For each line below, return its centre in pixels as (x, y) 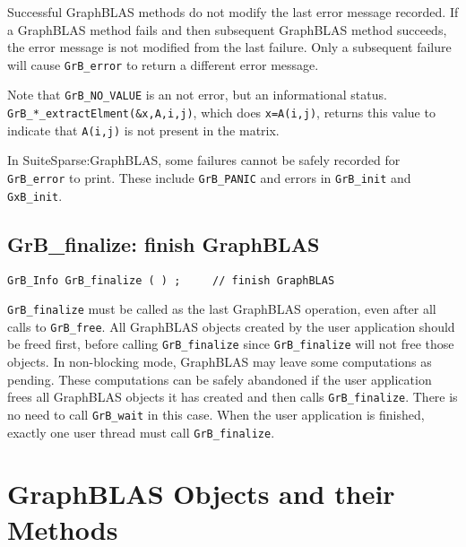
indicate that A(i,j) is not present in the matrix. (143, 130)
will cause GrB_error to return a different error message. (163, 64)
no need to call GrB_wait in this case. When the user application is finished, (216, 414)
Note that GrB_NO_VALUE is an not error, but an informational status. (197, 95)
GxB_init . (35, 195)
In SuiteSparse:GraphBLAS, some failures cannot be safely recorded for (204, 160)
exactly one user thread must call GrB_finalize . (141, 432)
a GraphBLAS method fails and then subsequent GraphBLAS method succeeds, (227, 29)
